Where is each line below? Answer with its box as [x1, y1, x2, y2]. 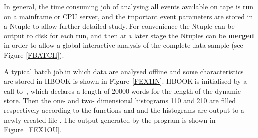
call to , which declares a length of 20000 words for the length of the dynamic [4, 85, 241, 96]
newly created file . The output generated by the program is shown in [4, 114, 216, 125]
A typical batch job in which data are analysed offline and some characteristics [4, 66, 244, 76]
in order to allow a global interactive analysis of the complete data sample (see [4, 40, 243, 50]
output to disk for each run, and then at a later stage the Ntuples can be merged [4, 30, 254, 40]
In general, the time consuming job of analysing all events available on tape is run [4, 1, 254, 11]
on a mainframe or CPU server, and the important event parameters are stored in [4, 11, 253, 21]
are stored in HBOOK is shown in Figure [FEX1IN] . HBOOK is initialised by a [4, 76, 247, 86]
